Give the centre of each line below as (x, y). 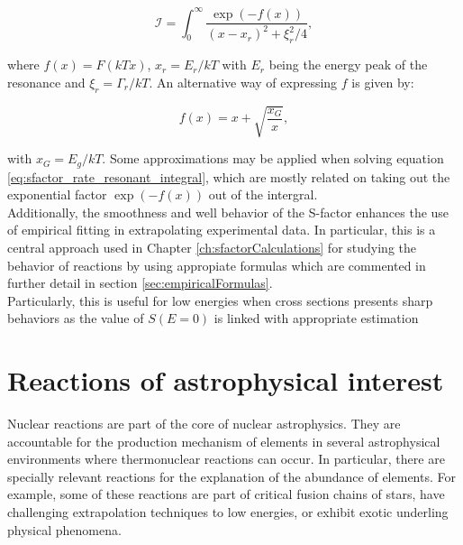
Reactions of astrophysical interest (226, 380)
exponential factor (57, 194)
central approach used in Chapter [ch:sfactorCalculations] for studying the (212, 247)
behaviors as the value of (76, 318)
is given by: (383, 82)
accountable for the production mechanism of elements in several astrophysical (224, 441)
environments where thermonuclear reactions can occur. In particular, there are (226, 459)
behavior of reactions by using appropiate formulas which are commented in (217, 265)
